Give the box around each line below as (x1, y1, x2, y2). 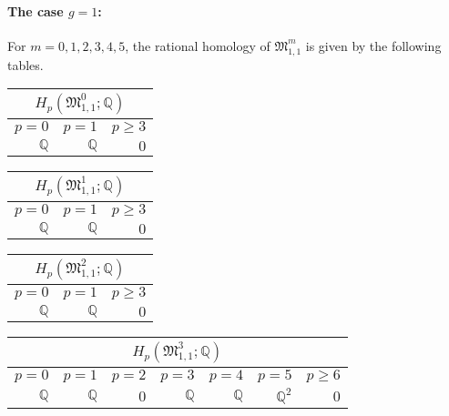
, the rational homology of (125, 36, 270, 55)
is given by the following (305, 36, 442, 55)
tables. (7, 55, 44, 74)
